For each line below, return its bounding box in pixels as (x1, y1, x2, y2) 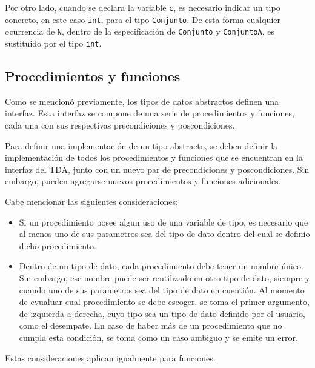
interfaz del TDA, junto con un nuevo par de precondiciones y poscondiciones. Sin (5, 162, 310, 175)
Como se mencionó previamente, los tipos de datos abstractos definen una (5, 95, 279, 107)
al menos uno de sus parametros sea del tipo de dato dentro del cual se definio (19, 227, 310, 240)
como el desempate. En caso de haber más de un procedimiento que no (19, 319, 282, 332)
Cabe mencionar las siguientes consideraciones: (5, 195, 178, 207)
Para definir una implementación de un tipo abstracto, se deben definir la (5, 139, 278, 152)
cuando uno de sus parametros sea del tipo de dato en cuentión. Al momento (19, 283, 305, 296)
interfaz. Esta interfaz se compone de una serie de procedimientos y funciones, (5, 107, 294, 119)
